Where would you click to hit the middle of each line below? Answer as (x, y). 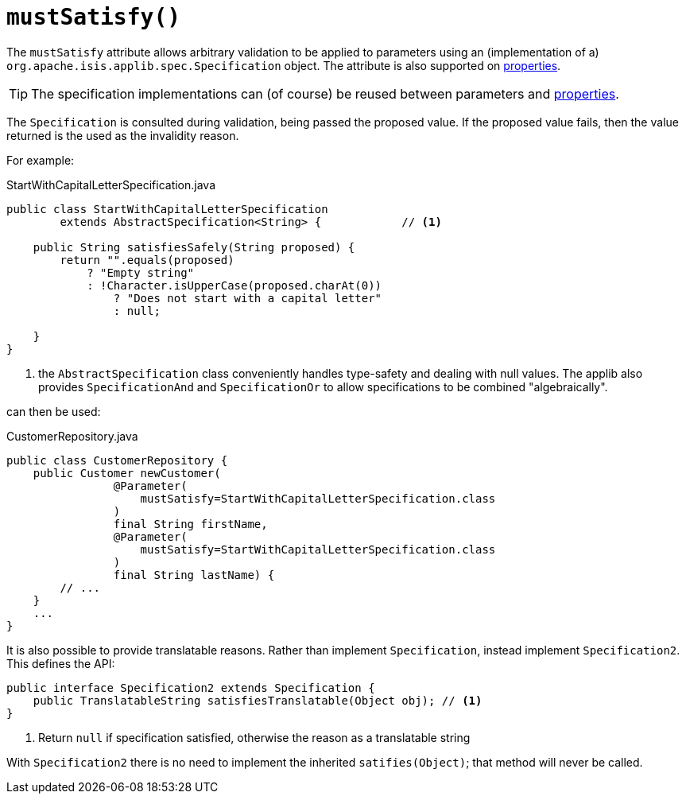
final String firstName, (190, 524)
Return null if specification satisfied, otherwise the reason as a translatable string (254, 737)
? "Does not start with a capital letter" (248, 298)
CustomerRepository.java (72, 436)
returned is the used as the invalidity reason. (123, 135)
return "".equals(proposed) (147, 260)
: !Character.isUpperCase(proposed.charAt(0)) (234, 285)
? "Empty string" (141, 272)
